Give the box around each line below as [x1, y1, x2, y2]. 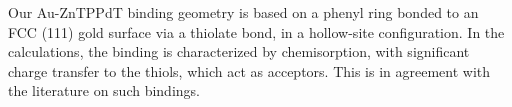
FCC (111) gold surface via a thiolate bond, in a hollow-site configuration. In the [8, 21, 505, 42]
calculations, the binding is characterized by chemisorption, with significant [8, 41, 470, 62]
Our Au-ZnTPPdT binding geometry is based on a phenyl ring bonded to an [8, 2, 479, 22]
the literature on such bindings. [8, 80, 200, 101]
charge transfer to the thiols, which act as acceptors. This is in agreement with [8, 60, 491, 81]
